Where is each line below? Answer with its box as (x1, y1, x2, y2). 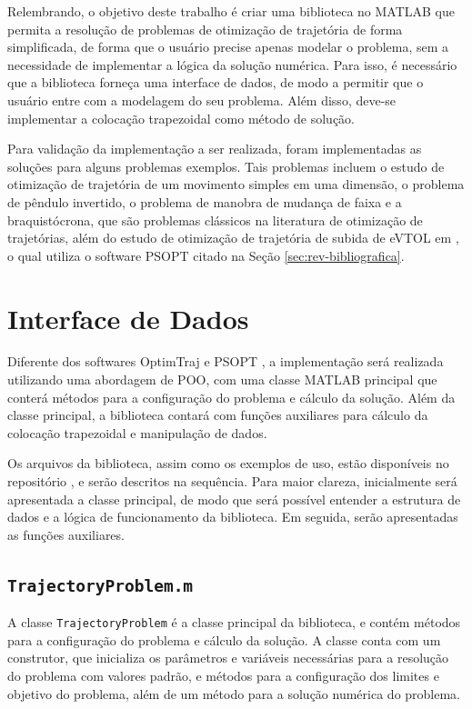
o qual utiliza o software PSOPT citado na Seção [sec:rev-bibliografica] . (7, 245, 405, 265)
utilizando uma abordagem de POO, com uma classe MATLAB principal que (7, 370, 437, 389)
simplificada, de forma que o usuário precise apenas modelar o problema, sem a (7, 37, 449, 56)
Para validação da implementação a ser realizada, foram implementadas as (7, 139, 422, 158)
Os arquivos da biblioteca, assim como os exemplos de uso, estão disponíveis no (7, 454, 449, 473)
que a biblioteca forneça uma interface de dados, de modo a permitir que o (7, 73, 424, 92)
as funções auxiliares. (7, 524, 125, 544)
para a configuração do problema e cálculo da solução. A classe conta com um (7, 630, 441, 649)
